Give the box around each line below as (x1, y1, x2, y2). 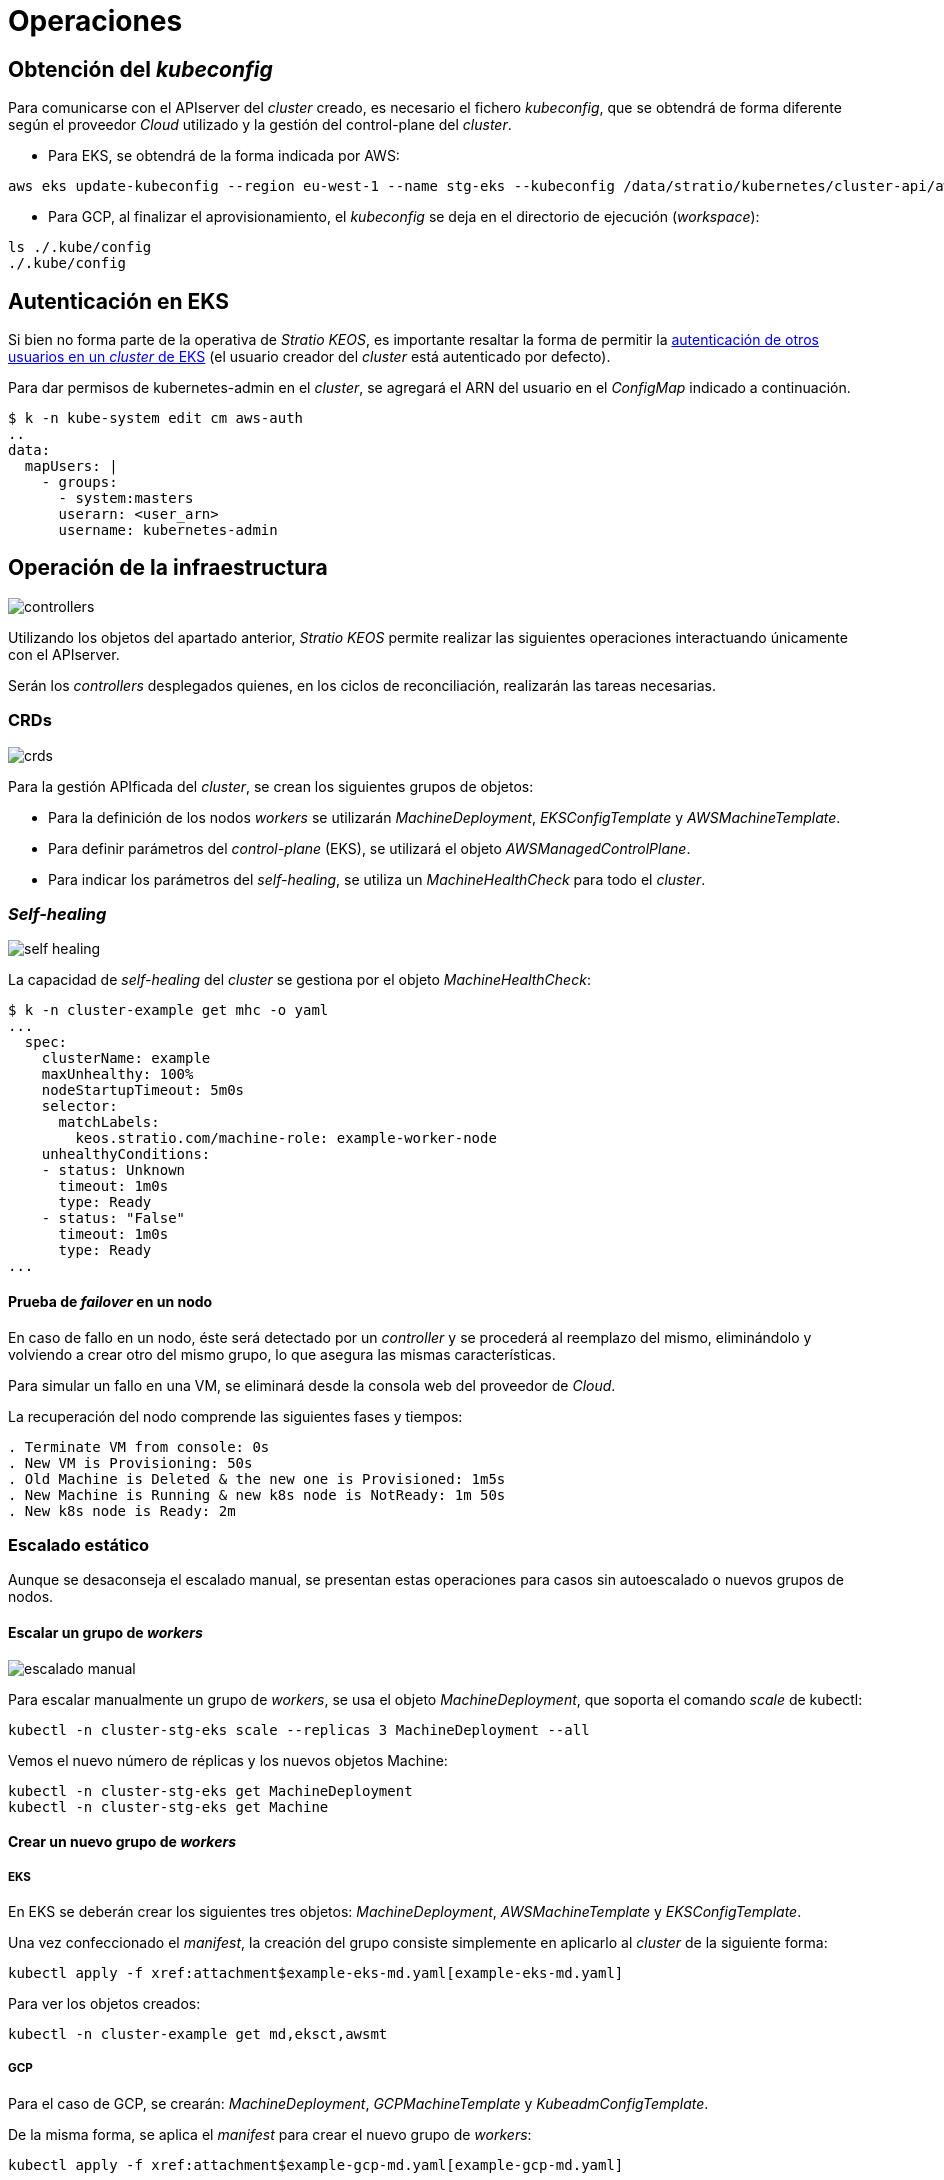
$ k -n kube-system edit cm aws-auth (8, 410, 304, 427)
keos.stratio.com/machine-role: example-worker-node (75, 1130, 497, 1147)
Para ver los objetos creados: (8, 1994, 201, 2012)
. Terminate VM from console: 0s (8, 1438, 270, 1455)
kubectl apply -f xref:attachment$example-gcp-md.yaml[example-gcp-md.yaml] (8, 2156, 624, 2173)
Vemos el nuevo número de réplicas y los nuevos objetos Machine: (8, 1751, 448, 1769)
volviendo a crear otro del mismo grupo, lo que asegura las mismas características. (8, 1345, 556, 1363)
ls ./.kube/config (8, 239, 152, 256)
